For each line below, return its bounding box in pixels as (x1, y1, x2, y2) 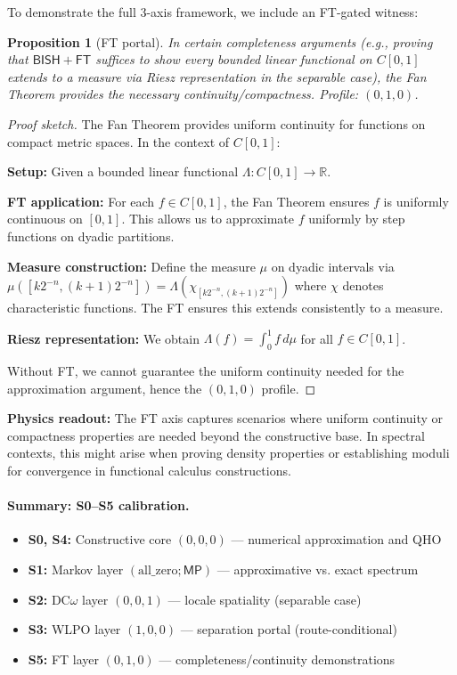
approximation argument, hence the (7, 378, 202, 397)
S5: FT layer (28, 649, 100, 668)
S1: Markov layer (28, 559, 124, 578)
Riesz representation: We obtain (7, 329, 200, 347)
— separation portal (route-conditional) (180, 620, 397, 638)
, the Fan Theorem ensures (223, 191, 370, 210)
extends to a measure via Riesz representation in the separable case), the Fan (7, 67, 427, 85)
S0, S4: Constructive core (28, 530, 172, 549)
